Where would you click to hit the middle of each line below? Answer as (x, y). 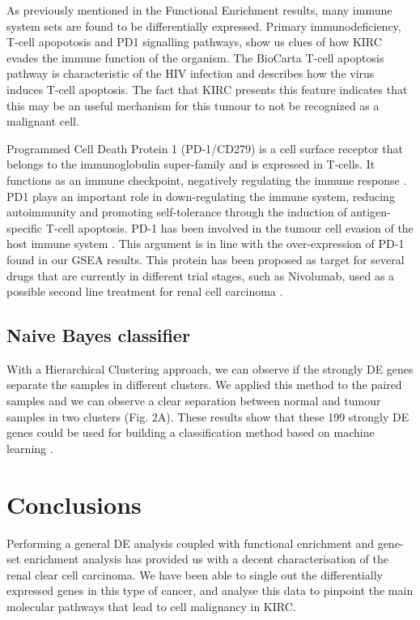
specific (25, 227)
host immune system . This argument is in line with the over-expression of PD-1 (206, 244)
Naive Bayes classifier (98, 335)
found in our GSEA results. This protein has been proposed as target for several (206, 259)
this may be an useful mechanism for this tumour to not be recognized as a (193, 105)
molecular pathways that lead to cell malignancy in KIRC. (151, 606)
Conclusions (74, 504)
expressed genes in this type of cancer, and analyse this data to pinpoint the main (210, 590)
